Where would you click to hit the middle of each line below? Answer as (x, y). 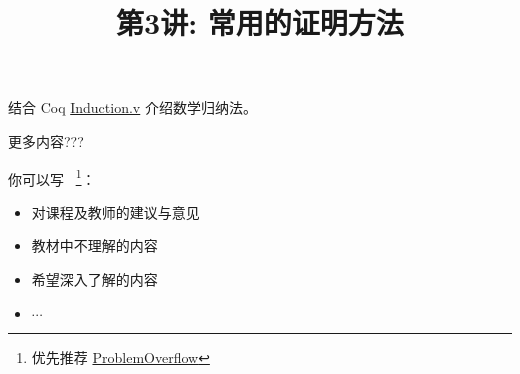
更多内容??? (46, 140)
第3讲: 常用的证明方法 (260, 22)
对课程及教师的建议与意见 (115, 211)
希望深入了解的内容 (94, 279)
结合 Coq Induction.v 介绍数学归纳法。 (132, 107)
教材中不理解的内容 (94, 245)
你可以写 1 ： (52, 177)
